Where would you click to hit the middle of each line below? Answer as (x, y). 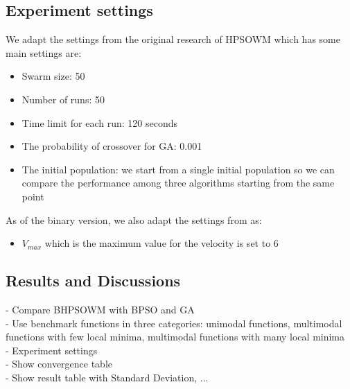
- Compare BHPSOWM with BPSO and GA (100, 309)
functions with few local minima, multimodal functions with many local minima (175, 337)
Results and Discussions (93, 280)
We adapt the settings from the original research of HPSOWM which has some (173, 39)
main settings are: (44, 52)
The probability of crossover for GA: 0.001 (112, 146)
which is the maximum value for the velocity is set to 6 (161, 243)
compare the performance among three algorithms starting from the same (178, 183)
